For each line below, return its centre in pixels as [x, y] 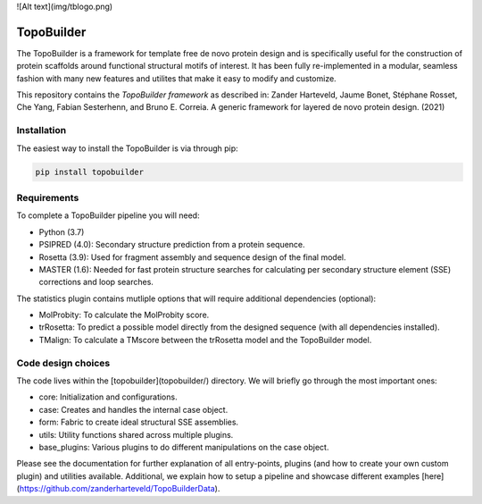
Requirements [48, 197]
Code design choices [63, 363]
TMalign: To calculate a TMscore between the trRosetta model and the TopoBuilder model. [205, 340]
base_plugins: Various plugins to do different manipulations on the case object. [184, 447]
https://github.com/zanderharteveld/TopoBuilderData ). [120, 489]
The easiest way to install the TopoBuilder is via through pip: [127, 148]
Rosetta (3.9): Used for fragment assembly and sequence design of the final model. [192, 257]
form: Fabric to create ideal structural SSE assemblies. [139, 422]
